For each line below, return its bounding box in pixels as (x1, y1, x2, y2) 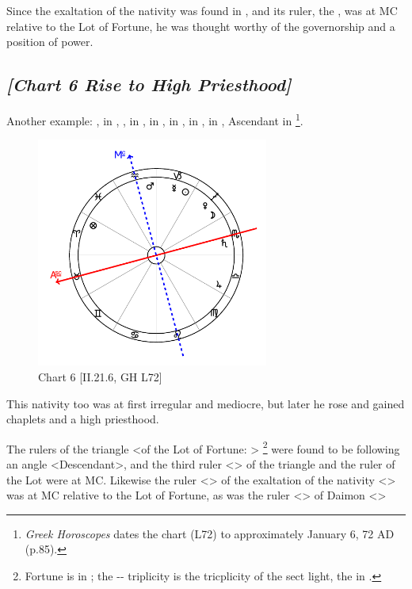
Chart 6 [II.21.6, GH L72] (38, 368, 162, 384)
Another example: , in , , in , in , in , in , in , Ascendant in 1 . (6, 109, 303, 128)
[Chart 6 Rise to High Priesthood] (6, 72, 292, 97)
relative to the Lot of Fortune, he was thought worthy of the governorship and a (6, 17, 395, 34)
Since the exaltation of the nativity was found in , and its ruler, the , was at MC (6, 2, 398, 18)
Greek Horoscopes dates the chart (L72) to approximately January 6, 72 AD (25, 525, 395, 541)
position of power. (6, 33, 93, 50)
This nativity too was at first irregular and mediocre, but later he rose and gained (6, 395, 405, 411)
